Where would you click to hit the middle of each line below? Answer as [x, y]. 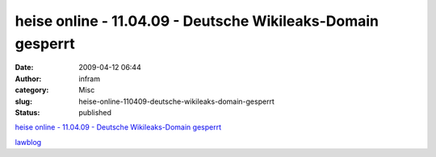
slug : [23, 101]
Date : [24, 68]
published [95, 112]
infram [90, 78]
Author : [28, 78]
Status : [27, 112]
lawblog [28, 142]
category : [32, 90]
